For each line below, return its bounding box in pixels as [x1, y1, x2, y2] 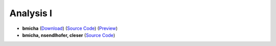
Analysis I [9, 8, 52, 19]
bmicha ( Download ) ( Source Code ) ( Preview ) [22, 25, 118, 31]
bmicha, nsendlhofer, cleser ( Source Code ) [22, 32, 115, 38]
